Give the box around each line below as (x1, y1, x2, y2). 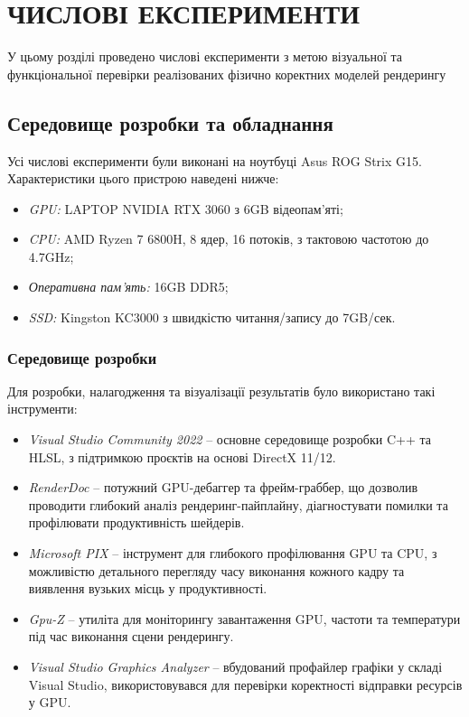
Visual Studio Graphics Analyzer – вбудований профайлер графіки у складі (28, 657, 443, 676)
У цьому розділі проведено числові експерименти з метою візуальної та (7, 47, 403, 66)
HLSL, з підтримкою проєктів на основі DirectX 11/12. (28, 447, 336, 466)
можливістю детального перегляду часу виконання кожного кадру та (28, 561, 405, 580)
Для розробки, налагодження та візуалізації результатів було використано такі (7, 381, 436, 400)
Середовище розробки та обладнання (7, 108, 333, 136)
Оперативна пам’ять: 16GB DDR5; (28, 277, 229, 296)
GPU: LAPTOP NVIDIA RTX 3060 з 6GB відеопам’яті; (28, 199, 343, 218)
